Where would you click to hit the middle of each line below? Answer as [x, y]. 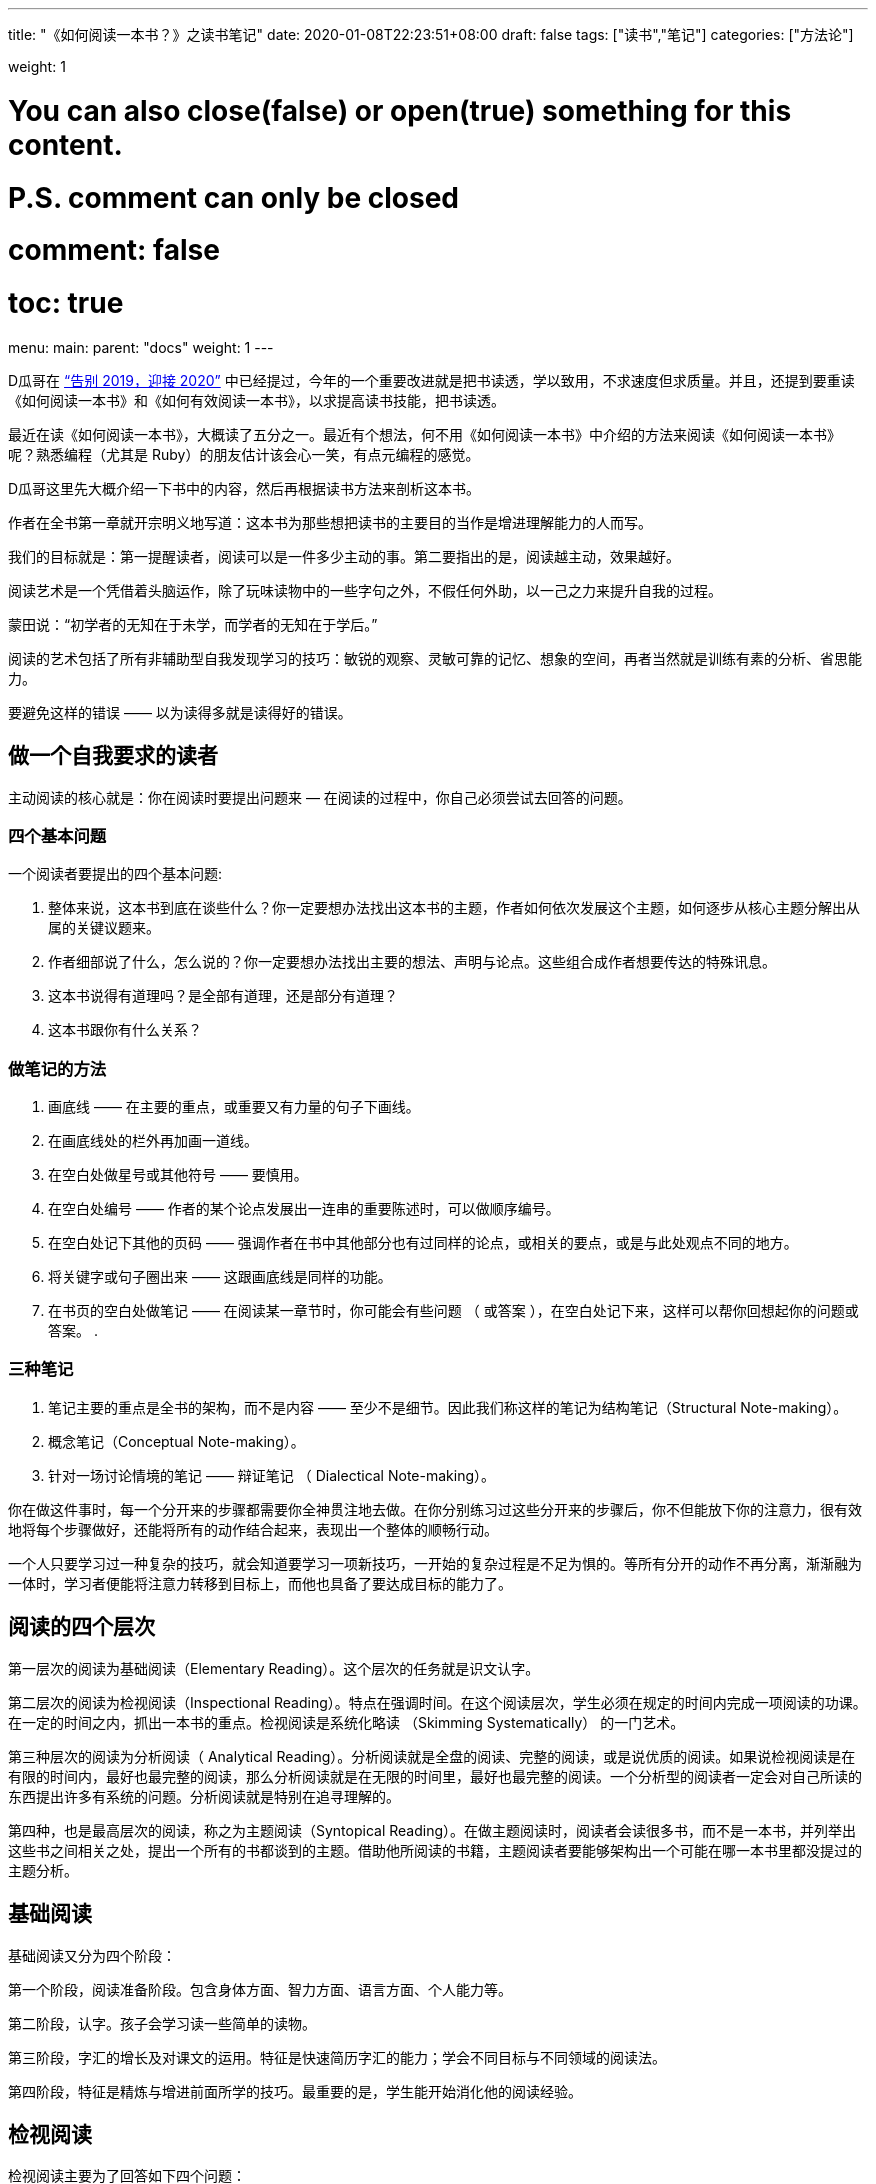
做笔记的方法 [57, 1068]
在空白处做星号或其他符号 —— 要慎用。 [178, 1175]
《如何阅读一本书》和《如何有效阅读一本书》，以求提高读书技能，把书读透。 [256, 400]
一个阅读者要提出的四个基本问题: [115, 874]
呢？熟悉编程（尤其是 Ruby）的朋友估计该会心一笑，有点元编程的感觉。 [244, 454]
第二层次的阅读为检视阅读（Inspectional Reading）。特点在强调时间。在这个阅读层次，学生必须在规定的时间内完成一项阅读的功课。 [437, 1702]
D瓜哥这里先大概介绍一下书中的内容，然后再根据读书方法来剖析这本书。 [244, 488]
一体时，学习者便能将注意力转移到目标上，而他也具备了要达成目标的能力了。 [260, 1583]
